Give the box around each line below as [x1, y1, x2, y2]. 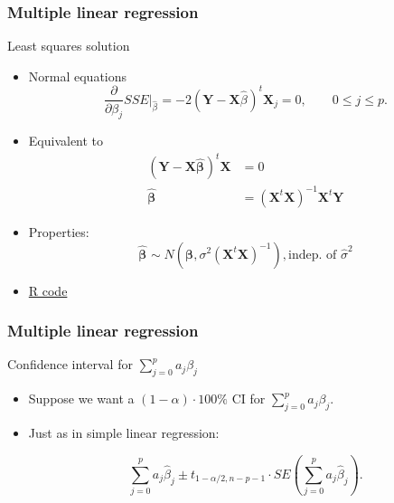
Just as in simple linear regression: [28, 422, 220, 441]
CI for [231, 389, 266, 408]
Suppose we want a [28, 389, 135, 408]
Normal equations [28, 66, 127, 85]
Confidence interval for [7, 355, 133, 374]
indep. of [287, 248, 337, 261]
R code [28, 280, 68, 299]
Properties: [28, 222, 89, 241]
